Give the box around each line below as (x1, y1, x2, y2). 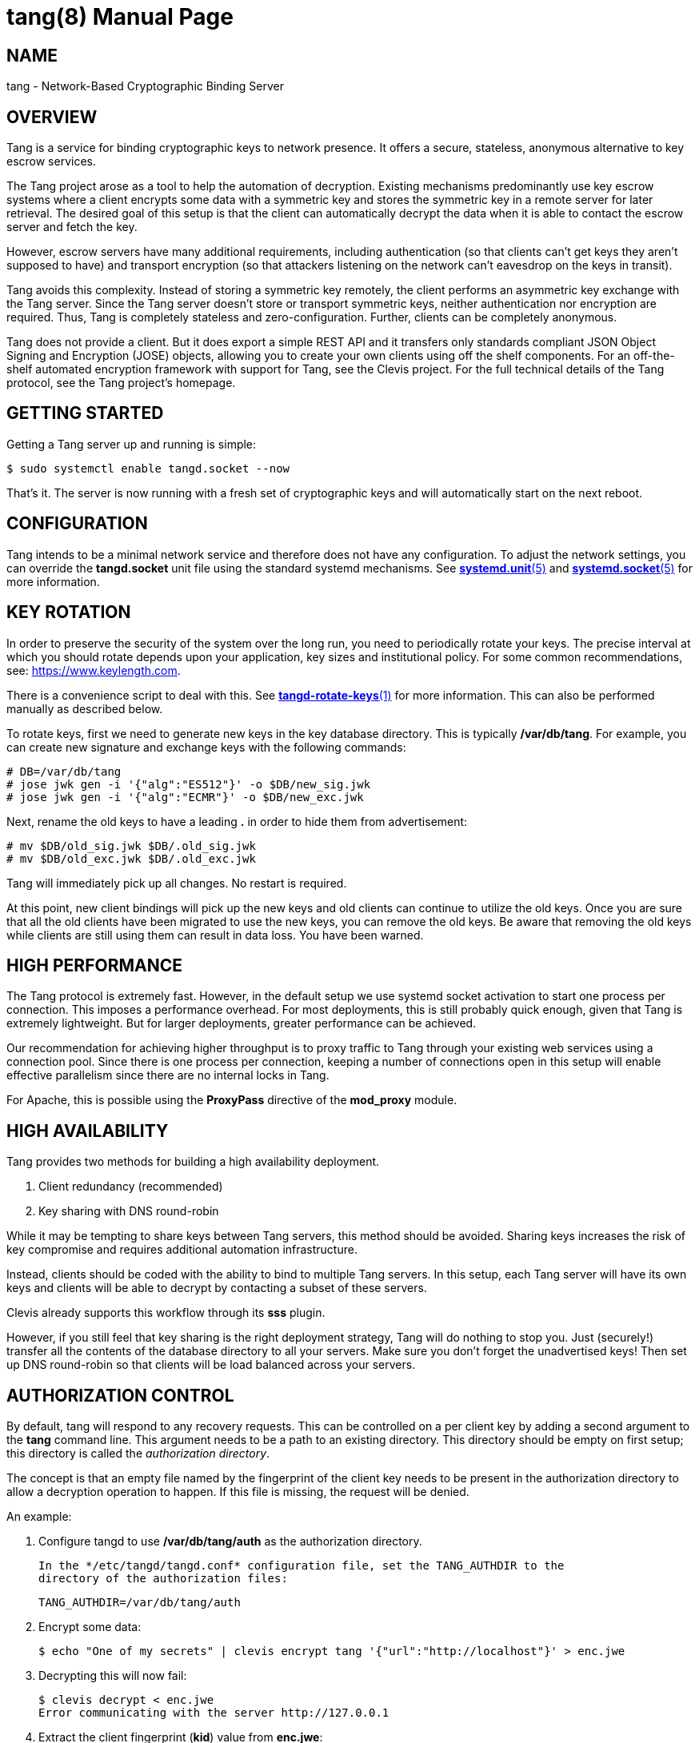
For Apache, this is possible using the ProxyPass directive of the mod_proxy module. (6, 1093, 457, 1107)
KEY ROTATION (6, 602, 131, 623)
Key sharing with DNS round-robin (38, 1204, 219, 1219)
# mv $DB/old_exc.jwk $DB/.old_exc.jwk (6, 852, 256, 865)
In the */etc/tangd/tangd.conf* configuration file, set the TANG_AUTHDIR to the (38, 1559, 565, 1573)
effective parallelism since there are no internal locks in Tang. (6, 1068, 330, 1083)
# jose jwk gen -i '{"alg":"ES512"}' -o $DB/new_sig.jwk (6, 777, 371, 791)
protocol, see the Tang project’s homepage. (6, 376, 236, 390)
